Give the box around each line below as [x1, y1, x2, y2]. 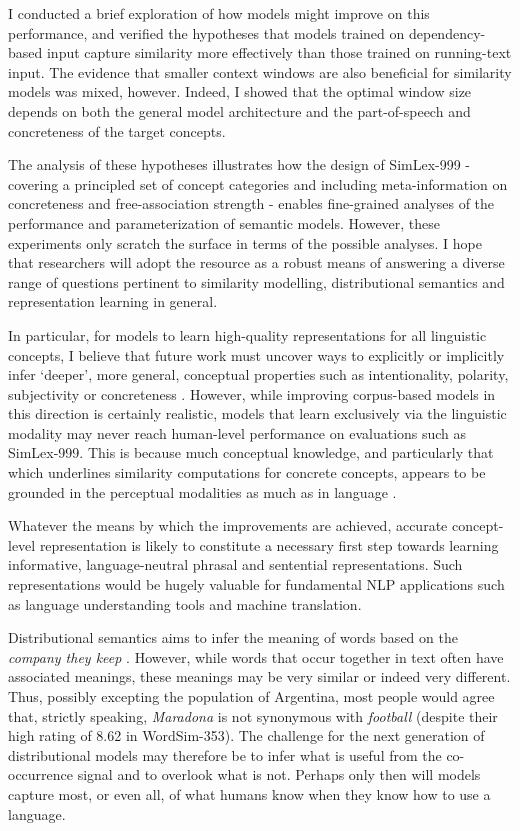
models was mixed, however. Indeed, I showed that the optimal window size [8, 81, 472, 102]
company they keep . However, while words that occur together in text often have [8, 646, 504, 667]
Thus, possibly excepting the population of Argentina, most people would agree [8, 686, 495, 706]
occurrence [8, 764, 74, 785]
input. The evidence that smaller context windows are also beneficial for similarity [8, 61, 512, 82]
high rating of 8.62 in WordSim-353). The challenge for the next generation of [8, 725, 485, 746]
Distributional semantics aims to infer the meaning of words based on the [8, 627, 458, 648]
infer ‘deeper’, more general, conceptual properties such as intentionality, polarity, [8, 364, 509, 385]
